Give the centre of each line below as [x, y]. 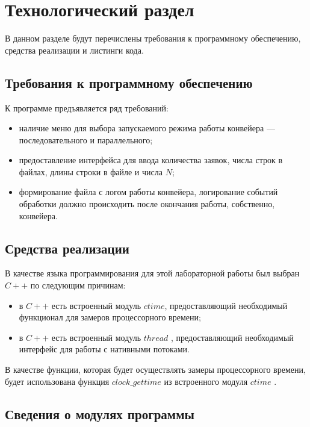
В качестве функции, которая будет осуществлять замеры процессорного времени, [155, 369]
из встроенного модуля [206, 381]
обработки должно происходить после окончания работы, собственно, [147, 204]
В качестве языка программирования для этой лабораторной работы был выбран [152, 273]
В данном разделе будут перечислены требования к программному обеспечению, [153, 38]
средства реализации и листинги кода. [74, 50]
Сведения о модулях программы [100, 413]
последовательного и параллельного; [86, 139]
